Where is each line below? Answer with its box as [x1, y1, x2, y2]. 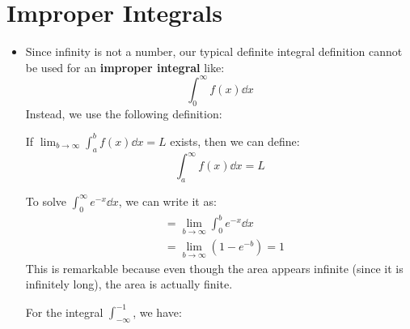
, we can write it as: [118, 192, 217, 209]
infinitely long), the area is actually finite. [25, 276, 233, 293]
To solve [25, 192, 67, 209]
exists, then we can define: [170, 132, 300, 149]
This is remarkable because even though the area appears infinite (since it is [25, 259, 404, 276]
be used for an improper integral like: [25, 58, 225, 75]
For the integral [25, 303, 104, 320]
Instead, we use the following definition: [25, 105, 222, 122]
